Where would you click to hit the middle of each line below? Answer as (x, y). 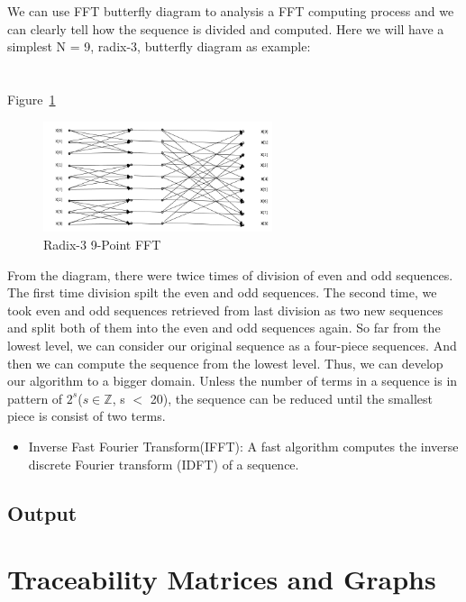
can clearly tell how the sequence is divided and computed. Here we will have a (226, 28)
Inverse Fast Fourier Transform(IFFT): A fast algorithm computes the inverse (243, 446)
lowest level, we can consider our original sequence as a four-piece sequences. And (232, 346)
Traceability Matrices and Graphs (222, 579)
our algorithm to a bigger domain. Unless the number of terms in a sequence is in (233, 381)
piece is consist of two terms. (87, 416)
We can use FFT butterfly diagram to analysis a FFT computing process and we (231, 11)
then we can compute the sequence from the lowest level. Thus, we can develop (225, 363)
